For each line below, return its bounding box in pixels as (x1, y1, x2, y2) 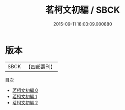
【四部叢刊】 (26, 63, 56, 70)
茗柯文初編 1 (12, 93, 37, 99)
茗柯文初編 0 (12, 87, 38, 93)
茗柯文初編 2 (12, 99, 38, 106)
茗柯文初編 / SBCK (45, 4, 120, 16)
